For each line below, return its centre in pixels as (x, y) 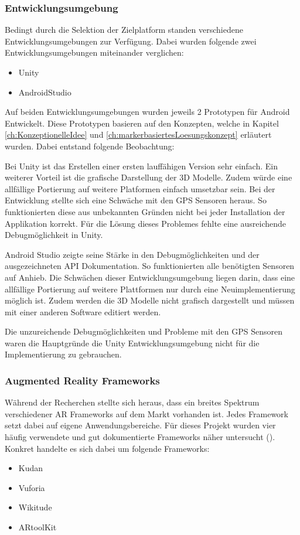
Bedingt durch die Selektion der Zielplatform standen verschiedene (124, 30)
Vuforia (32, 487)
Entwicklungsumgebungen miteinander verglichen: (94, 52)
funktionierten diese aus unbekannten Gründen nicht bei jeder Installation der (145, 211)
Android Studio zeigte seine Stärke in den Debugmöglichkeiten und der (132, 254)
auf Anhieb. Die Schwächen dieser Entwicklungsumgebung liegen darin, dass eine (150, 277)
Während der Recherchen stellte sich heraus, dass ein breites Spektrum (132, 402)
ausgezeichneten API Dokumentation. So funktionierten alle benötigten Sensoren (150, 266)
